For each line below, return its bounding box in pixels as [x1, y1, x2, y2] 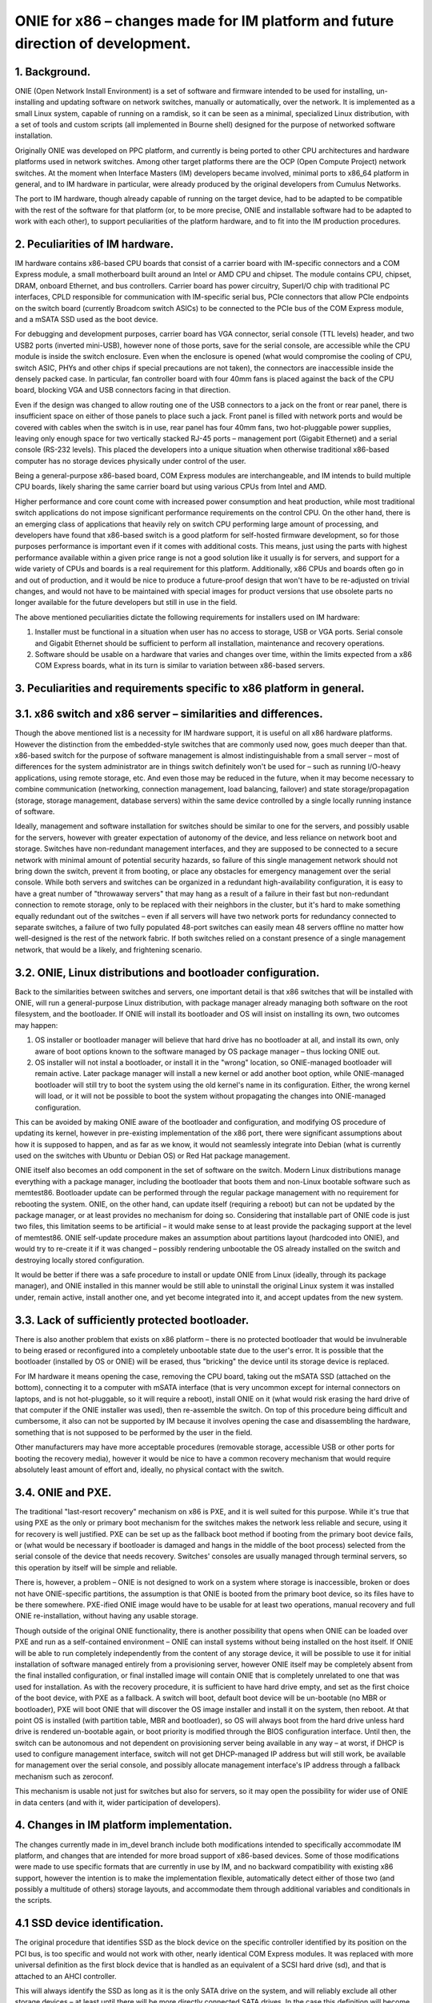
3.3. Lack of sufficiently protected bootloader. [14, 1313, 250, 1327]
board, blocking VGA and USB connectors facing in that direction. [14, 385, 231, 395]
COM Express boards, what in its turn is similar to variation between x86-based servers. [34, 661, 326, 671]
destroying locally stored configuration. [14, 1255, 145, 1265]
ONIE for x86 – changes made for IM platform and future [14, 12, 394, 30]
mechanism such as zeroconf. [14, 1771, 114, 1781]
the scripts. [14, 1896, 52, 1905]
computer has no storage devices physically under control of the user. [14, 456, 246, 465]
